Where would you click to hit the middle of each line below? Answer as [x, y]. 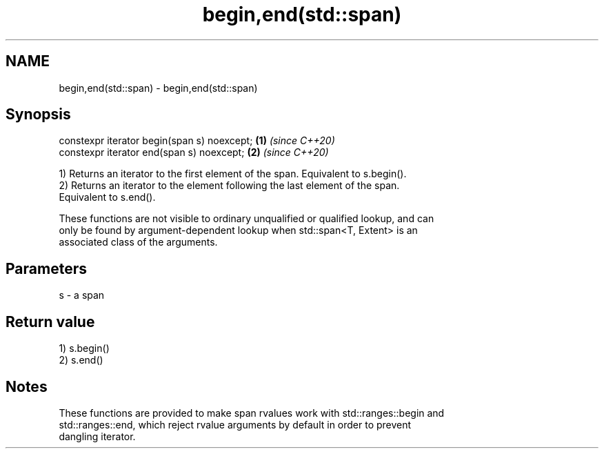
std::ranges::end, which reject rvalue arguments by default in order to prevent [235, 424]
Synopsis [38, 115]
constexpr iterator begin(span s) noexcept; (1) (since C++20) [197, 141]
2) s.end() [81, 360]
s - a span [82, 295]
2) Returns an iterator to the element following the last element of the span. [229, 186]
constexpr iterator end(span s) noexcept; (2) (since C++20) [194, 152]
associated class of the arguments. [138, 242]
